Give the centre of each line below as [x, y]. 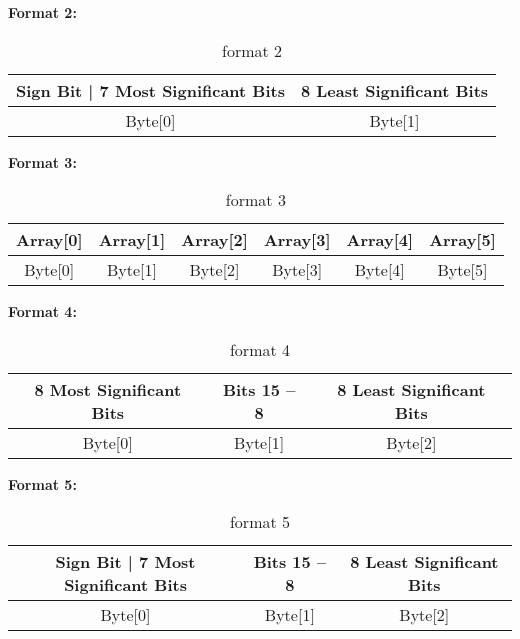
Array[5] [462, 240]
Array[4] [380, 240]
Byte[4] [379, 270]
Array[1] [132, 240]
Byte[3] [297, 270]
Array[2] [214, 240]
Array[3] [297, 240]
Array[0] [49, 240]
